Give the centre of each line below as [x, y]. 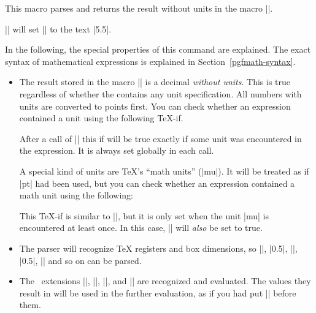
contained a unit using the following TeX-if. [101, 118]
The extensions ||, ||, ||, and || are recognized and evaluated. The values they [165, 281]
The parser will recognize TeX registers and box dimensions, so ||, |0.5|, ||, [158, 248]
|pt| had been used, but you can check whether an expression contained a [157, 183]
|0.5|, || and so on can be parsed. [80, 260]
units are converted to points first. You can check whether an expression [155, 106]
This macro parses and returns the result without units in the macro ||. [139, 8]
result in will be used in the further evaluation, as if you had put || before [158, 292]
